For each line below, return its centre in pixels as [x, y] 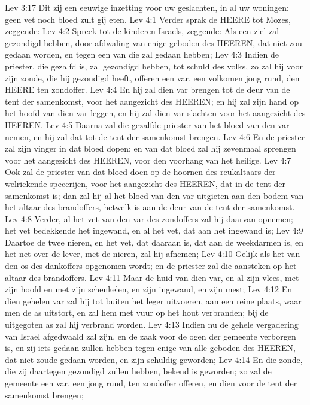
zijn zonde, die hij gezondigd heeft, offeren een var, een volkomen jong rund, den [152, 78]
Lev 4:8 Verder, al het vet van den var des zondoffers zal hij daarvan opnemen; [149, 218]
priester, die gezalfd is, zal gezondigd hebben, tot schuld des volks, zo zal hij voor [154, 66]
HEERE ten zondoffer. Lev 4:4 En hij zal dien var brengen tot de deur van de [148, 90]
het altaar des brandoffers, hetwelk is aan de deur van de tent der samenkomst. [150, 207]
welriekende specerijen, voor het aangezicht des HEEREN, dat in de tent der [145, 183]
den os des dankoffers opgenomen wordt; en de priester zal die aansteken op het [151, 266]
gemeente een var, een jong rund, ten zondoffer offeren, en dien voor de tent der [151, 383]
